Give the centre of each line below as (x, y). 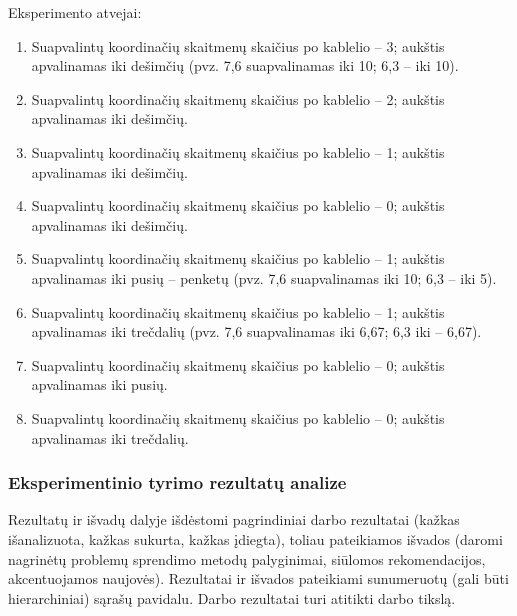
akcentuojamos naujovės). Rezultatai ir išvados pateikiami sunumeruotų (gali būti (258, 578)
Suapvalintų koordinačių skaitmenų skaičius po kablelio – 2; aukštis (238, 98)
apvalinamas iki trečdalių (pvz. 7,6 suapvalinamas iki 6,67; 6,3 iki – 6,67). (256, 331)
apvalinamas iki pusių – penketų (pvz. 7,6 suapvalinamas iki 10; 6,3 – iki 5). (264, 277)
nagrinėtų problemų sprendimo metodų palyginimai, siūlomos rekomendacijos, (247, 558)
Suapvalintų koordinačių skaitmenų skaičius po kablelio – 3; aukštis (238, 45)
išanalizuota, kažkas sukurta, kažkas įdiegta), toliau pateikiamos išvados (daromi (255, 538)
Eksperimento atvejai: (75, 12)
